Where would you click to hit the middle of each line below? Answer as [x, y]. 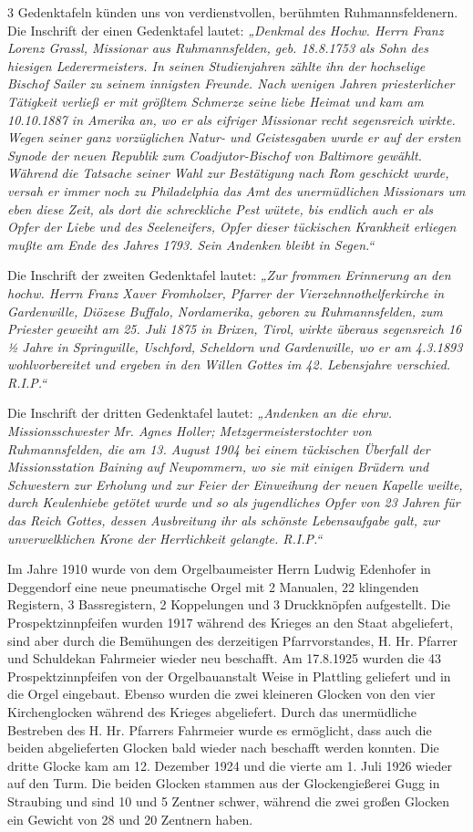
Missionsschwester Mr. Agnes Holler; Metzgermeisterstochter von [190, 431]
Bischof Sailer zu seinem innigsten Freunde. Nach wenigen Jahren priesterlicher [231, 83]
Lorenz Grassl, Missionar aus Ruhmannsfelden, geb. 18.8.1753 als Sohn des [218, 48]
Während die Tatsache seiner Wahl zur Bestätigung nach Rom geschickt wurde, [228, 173]
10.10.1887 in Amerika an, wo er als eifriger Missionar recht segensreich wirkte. [231, 119]
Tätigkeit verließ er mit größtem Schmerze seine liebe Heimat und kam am [216, 101]
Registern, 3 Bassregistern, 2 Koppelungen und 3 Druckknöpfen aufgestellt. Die [229, 604]
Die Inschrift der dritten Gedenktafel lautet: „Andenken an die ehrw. [200, 413]
